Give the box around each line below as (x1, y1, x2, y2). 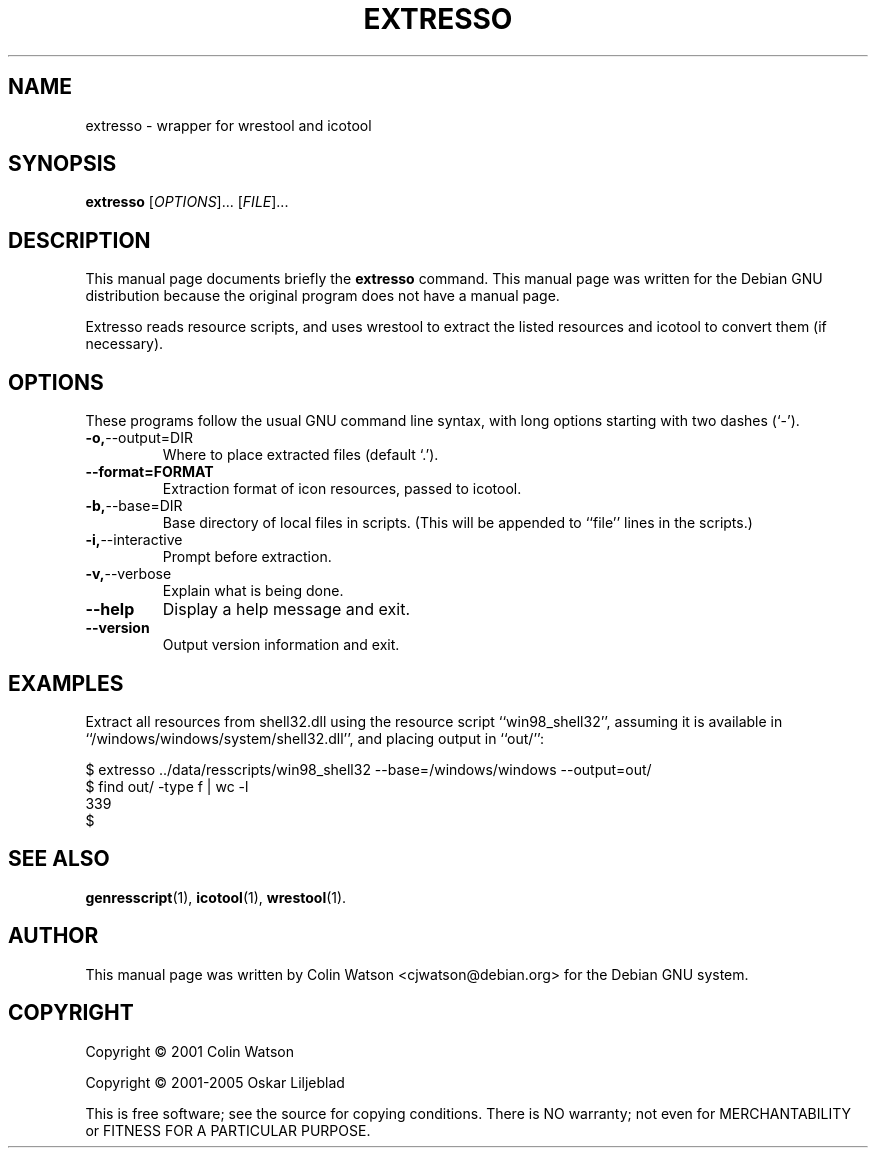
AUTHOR (8, 923, 99, 949)
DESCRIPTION (8, 227, 151, 253)
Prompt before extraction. (162, 548, 332, 566)
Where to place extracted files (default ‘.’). (162, 446, 439, 464)
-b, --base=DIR (85, 497, 183, 515)
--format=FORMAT (85, 463, 214, 481)
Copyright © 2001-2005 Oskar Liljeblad (85, 1073, 345, 1091)
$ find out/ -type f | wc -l (85, 777, 249, 795)
